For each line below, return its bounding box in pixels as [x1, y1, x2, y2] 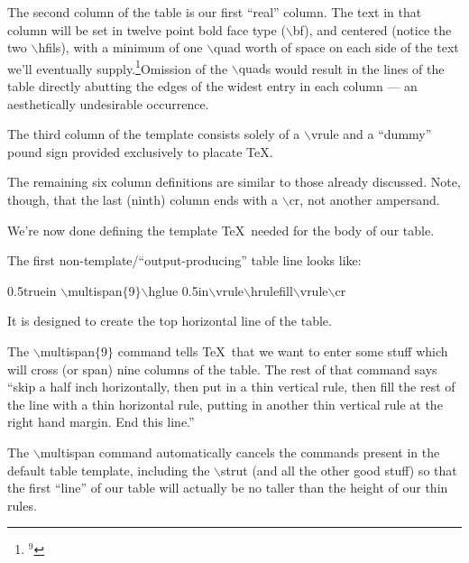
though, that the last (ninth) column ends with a [7, 190, 279, 208]
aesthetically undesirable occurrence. [7, 94, 209, 113]
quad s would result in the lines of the [238, 59, 445, 78]
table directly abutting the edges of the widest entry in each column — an [7, 77, 418, 96]
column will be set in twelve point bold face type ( [7, 20, 286, 39]
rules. [7, 495, 37, 514]
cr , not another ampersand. [289, 190, 440, 208]
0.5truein [7, 281, 57, 300]
